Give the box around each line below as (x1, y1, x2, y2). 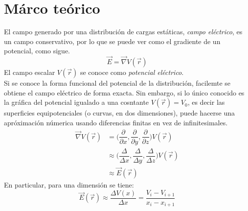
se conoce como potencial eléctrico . (80, 67, 184, 77)
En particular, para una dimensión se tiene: (4, 179, 134, 189)
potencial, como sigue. (4, 46, 70, 56)
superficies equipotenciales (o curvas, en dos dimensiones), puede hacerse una (4, 108, 235, 118)
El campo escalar (4, 67, 55, 77)
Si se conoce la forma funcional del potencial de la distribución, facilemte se (4, 78, 231, 88)
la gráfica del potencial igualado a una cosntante (4, 97, 149, 107)
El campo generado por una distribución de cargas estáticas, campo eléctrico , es (4, 26, 243, 37)
